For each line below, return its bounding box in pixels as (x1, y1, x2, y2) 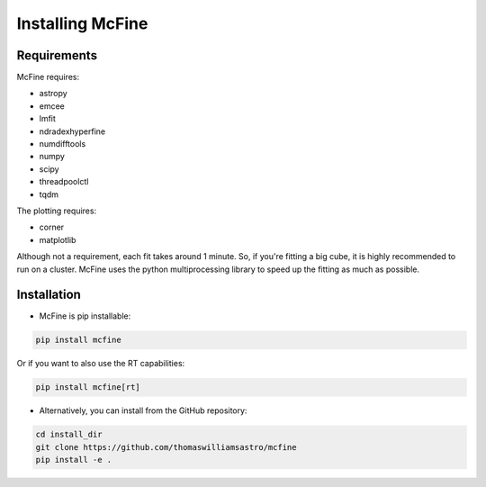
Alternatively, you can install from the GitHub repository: (39, 405, 247, 416)
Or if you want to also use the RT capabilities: (16, 358, 185, 369)
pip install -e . (35, 455, 112, 465)
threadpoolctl (39, 176, 89, 187)
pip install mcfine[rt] (35, 383, 141, 392)
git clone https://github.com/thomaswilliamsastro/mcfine (35, 442, 297, 452)
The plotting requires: (16, 205, 97, 216)
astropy (39, 88, 67, 99)
